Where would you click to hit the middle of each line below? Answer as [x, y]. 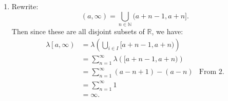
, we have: [167, 31]
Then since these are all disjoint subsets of [78, 31]
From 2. [212, 72]
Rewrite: [25, 6]
